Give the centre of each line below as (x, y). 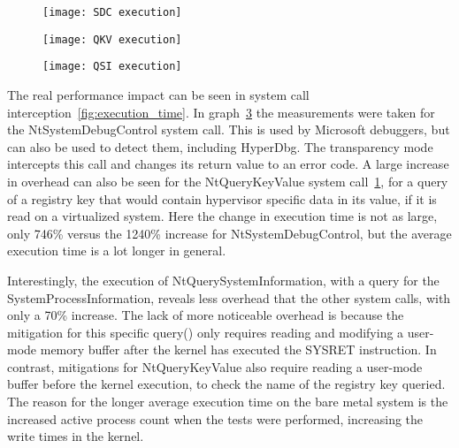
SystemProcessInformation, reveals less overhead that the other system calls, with (229, 297)
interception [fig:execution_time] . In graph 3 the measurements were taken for (221, 112)
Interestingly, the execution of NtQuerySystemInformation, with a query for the (223, 280)
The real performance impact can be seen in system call (158, 94)
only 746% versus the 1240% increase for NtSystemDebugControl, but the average (229, 233)
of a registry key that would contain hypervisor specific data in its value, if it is (222, 198)
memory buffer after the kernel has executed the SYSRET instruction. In (238, 349)
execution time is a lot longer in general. (117, 251)
